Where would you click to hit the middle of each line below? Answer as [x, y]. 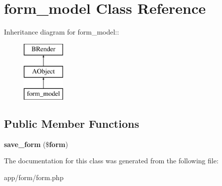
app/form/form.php [34, 177]
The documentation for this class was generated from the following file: [111, 161]
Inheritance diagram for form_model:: [62, 32]
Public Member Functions [72, 124]
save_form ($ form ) [36, 144]
